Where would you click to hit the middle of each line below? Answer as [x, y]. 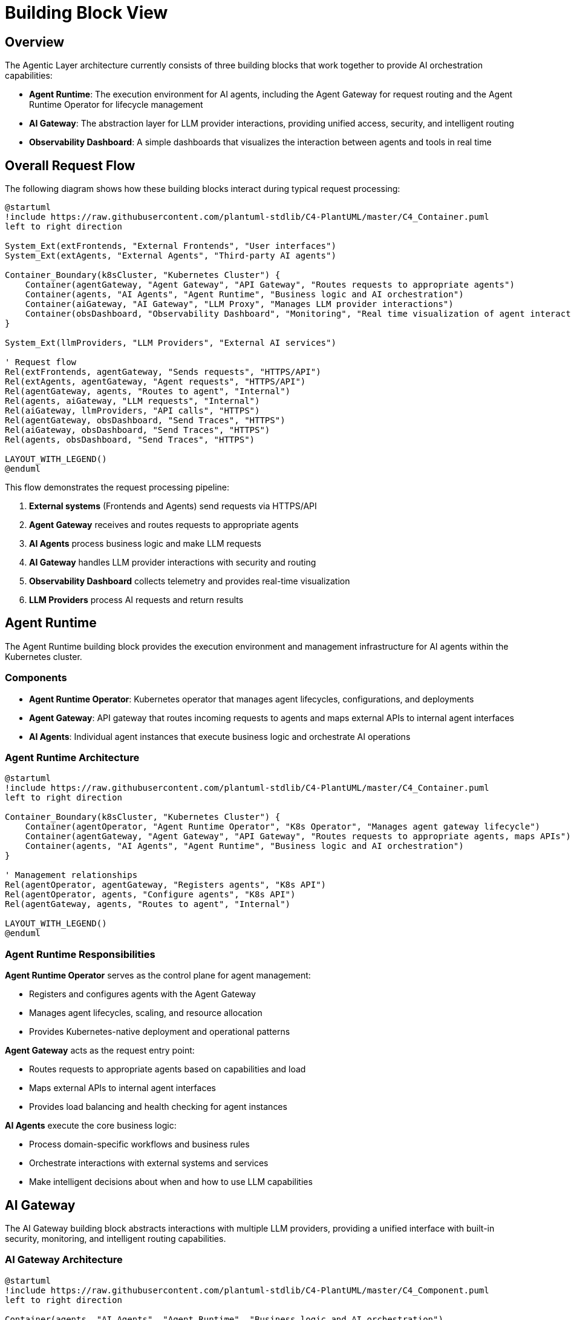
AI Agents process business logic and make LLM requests [145, 544]
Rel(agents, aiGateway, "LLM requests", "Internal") [132, 401]
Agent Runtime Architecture [72, 757]
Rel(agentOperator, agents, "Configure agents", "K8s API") [150, 895]
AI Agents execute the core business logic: [91, 1126]
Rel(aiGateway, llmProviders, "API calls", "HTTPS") [132, 411]
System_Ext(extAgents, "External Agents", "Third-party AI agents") [171, 256]
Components [36, 678]
